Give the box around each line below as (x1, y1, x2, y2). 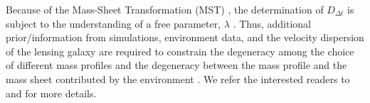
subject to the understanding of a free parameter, (6, 16, 221, 31)
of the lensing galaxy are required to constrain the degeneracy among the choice (6, 43, 354, 58)
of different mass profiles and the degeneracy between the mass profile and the (6, 58, 347, 72)
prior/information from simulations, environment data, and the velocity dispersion (6, 30, 364, 45)
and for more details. (6, 85, 97, 100)
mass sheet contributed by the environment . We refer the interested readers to (6, 71, 350, 86)
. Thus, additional (233, 16, 312, 31)
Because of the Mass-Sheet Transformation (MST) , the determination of (6, 2, 324, 16)
